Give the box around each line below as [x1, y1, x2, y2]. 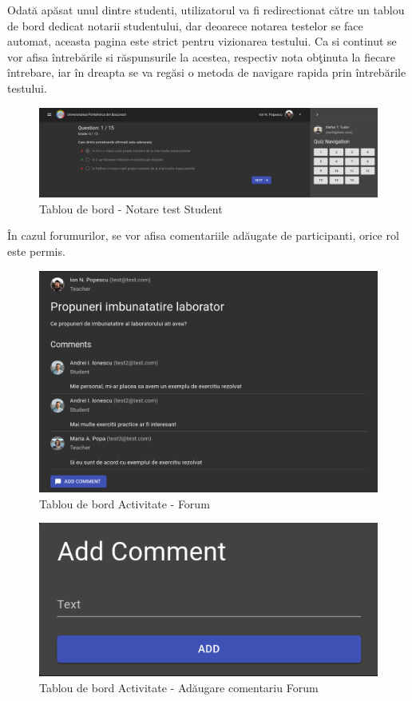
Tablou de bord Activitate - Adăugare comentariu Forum [39, 679, 319, 695]
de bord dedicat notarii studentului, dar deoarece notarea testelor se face [7, 17, 363, 34]
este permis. [7, 242, 65, 259]
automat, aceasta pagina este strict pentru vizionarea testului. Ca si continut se [7, 33, 397, 50]
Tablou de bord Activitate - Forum [39, 495, 210, 512]
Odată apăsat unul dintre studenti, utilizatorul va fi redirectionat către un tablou [7, 2, 405, 18]
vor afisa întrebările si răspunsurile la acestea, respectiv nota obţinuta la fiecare [7, 48, 396, 65]
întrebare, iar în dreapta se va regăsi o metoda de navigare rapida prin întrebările [7, 64, 406, 81]
